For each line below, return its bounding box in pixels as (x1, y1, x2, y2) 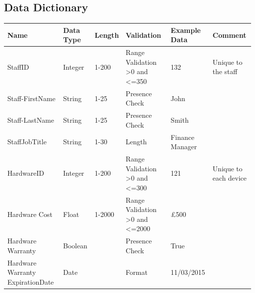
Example (171, 25, 201, 35)
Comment (212, 29, 247, 40)
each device (212, 173, 247, 183)
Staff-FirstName (7, 93, 55, 103)
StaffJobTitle (7, 136, 47, 147)
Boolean (63, 240, 87, 251)
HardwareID (7, 168, 44, 178)
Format (126, 267, 148, 277)
